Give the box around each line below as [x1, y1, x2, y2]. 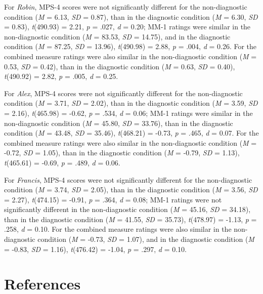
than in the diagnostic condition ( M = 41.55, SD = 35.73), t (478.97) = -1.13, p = [4, 214, 257, 224]
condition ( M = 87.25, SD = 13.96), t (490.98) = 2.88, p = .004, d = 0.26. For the [4, 41, 257, 52]
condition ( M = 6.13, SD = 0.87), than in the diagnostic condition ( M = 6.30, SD [4, 11, 258, 22]
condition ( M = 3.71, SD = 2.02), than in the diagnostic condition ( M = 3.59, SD [4, 98, 258, 108]
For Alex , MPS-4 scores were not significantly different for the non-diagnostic [4, 88, 243, 98]
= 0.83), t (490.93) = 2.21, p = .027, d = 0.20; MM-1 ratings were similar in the [4, 21, 251, 32]
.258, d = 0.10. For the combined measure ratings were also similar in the [4, 224, 232, 234]
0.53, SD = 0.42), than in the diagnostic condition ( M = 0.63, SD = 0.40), [4, 61, 235, 71]
